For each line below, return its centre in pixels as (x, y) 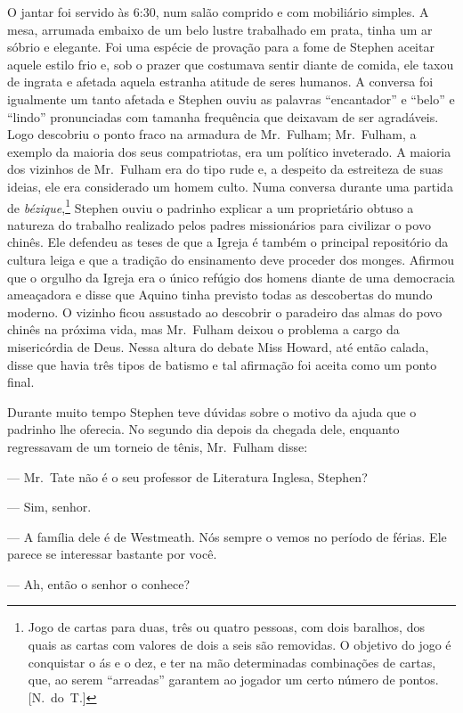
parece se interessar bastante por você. (112, 554)
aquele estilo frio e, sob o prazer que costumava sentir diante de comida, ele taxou (231, 64)
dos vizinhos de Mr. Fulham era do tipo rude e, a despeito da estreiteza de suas (225, 169)
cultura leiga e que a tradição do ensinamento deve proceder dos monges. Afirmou (231, 259)
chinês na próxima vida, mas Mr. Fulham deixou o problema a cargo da (203, 329)
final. (21, 382)
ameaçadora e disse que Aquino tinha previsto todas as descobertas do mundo (220, 295)
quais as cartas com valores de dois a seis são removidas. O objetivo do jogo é (240, 645)
